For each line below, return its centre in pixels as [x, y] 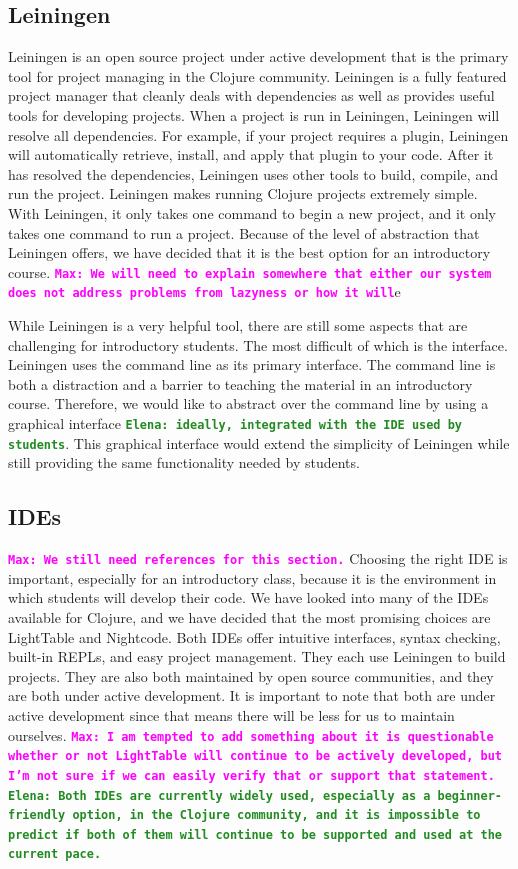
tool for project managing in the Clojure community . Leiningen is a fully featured [257, 75]
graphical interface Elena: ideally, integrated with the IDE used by [235, 423]
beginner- [469, 795]
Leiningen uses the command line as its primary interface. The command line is [252, 364]
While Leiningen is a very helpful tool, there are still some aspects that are [238, 325]
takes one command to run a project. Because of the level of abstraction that [244, 232]
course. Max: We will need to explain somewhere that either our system [250, 271]
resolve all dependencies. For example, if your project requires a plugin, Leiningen [258, 134]
